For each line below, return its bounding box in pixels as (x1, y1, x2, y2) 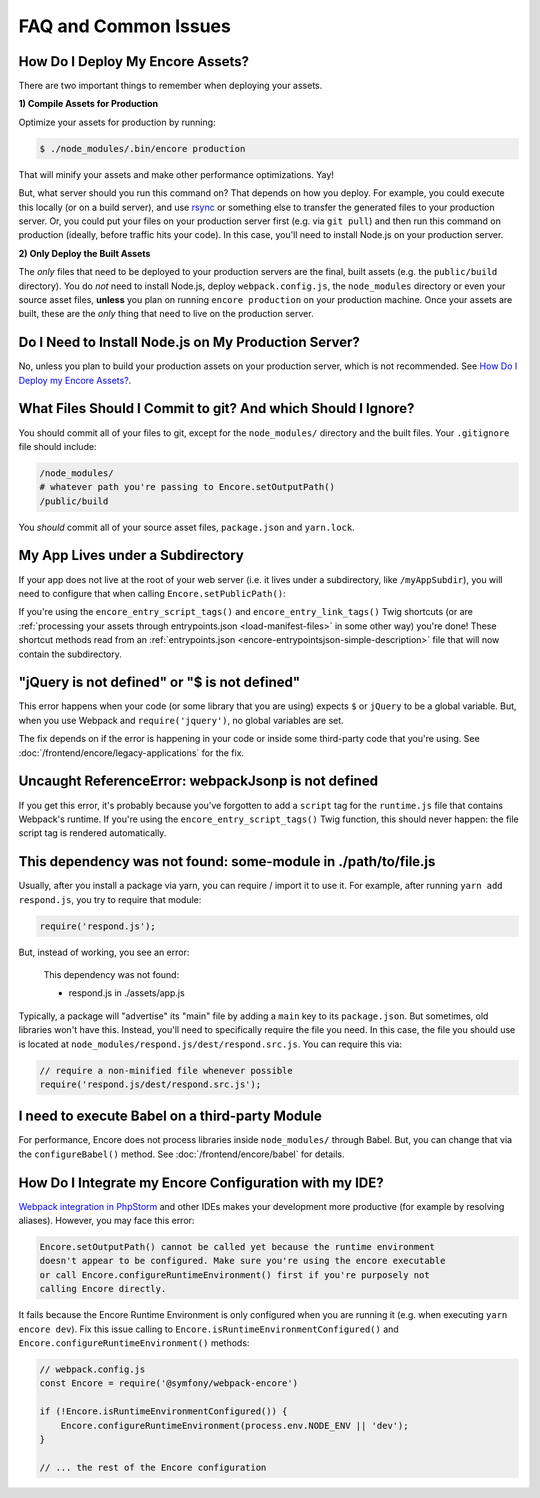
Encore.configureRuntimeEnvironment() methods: (18, 1337, 250, 1349)
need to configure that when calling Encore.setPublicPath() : (18, 587, 286, 599)
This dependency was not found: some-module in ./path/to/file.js (18, 853, 436, 870)
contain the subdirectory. (18, 648, 122, 660)
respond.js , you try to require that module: (18, 893, 202, 905)
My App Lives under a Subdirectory (18, 547, 244, 564)
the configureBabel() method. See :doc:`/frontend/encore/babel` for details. (18, 1148, 345, 1160)
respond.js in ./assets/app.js (68, 987, 185, 999)
